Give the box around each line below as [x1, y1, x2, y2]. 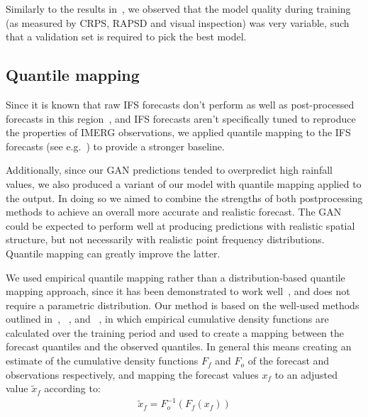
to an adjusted [274, 367, 338, 382]
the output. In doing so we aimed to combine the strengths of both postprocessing [6, 190, 363, 205]
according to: [44, 381, 101, 396]
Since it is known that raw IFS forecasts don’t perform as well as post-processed [6, 96, 355, 111]
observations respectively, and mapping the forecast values [6, 367, 259, 382]
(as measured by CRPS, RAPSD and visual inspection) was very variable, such [6, 15, 350, 30]
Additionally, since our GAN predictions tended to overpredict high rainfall [6, 162, 333, 177]
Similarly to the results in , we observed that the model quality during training [6, 1, 351, 16]
